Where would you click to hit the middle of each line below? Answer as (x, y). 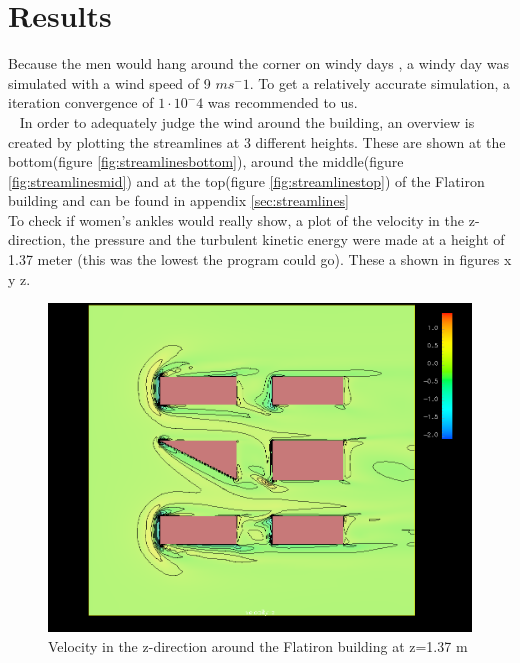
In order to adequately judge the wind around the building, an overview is (247, 121)
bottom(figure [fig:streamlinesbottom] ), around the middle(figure (206, 161)
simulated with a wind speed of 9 (109, 82)
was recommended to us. (282, 102)
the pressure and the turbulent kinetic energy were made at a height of (287, 239)
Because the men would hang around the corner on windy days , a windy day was (259, 63)
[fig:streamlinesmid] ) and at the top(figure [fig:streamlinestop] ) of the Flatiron (246, 180)
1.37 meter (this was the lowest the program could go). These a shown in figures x (260, 259)
